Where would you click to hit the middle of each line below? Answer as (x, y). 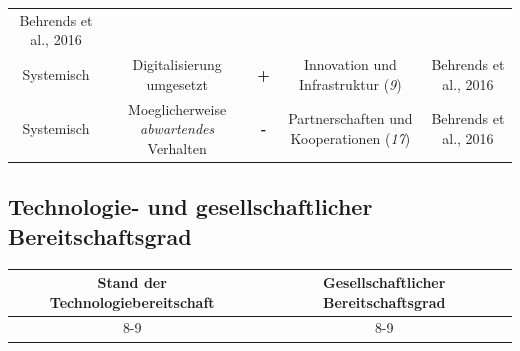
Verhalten (177, 147)
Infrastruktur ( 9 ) (350, 83)
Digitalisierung (177, 64)
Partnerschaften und (350, 118)
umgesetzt (177, 83)
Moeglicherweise (177, 108)
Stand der (132, 282)
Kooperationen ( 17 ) (350, 138)
